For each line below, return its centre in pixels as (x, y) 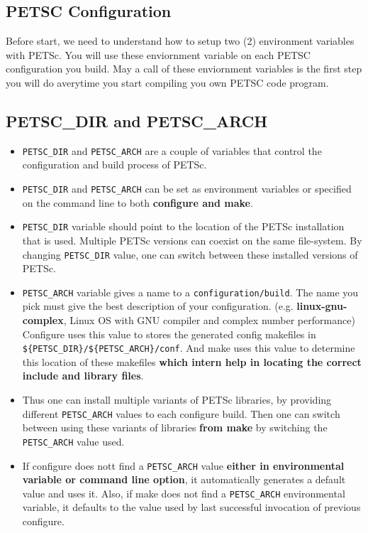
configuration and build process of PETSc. (115, 165)
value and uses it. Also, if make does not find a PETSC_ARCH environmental (184, 493)
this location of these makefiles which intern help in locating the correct (192, 361)
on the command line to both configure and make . (138, 202)
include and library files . (83, 376)
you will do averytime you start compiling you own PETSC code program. (167, 82)
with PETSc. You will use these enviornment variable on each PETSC (158, 54)
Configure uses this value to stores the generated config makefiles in (169, 334)
